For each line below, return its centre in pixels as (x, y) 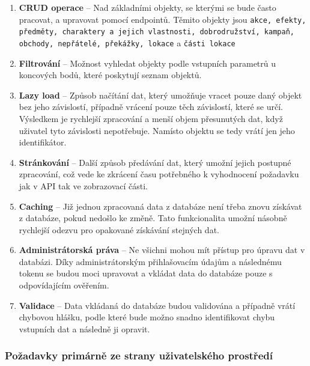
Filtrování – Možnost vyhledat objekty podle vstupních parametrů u (147, 63)
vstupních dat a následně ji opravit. (84, 328)
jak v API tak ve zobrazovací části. (83, 185)
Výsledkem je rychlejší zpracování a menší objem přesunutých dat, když (151, 118)
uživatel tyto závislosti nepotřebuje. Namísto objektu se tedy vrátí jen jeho (157, 130)
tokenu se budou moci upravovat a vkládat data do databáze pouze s (146, 273)
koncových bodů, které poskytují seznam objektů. (110, 75)
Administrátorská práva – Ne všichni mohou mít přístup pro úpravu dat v (162, 250)
